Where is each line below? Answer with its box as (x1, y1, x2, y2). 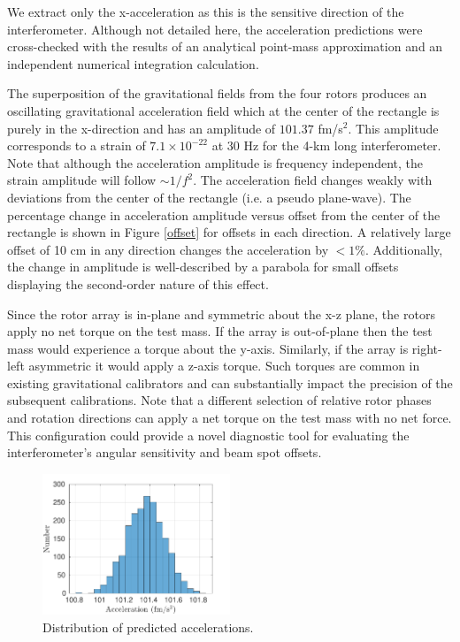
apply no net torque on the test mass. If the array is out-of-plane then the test (7, 322, 433, 340)
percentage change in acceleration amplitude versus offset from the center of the (7, 205, 441, 224)
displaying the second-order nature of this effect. (7, 274, 269, 293)
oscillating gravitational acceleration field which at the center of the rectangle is (7, 101, 440, 119)
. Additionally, (365, 240, 443, 258)
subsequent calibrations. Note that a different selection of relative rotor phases (7, 391, 432, 409)
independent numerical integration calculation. (7, 54, 259, 73)
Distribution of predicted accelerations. (42, 617, 254, 636)
